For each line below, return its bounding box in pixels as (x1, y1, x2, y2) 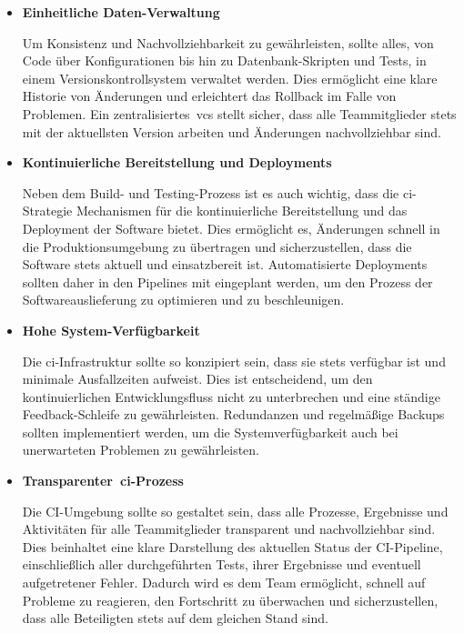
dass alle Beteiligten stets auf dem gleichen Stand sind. (22, 608, 328, 628)
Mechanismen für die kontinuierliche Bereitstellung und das (76, 201, 408, 220)
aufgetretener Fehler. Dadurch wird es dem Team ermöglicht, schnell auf (22, 573, 426, 592)
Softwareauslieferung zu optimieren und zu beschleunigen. (22, 290, 345, 309)
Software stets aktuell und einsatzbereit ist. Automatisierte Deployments (22, 255, 428, 274)
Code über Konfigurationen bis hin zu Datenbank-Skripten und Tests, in (22, 51, 427, 70)
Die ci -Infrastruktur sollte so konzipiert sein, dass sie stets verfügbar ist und (22, 351, 446, 370)
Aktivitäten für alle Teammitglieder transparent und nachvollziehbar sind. (22, 519, 436, 538)
